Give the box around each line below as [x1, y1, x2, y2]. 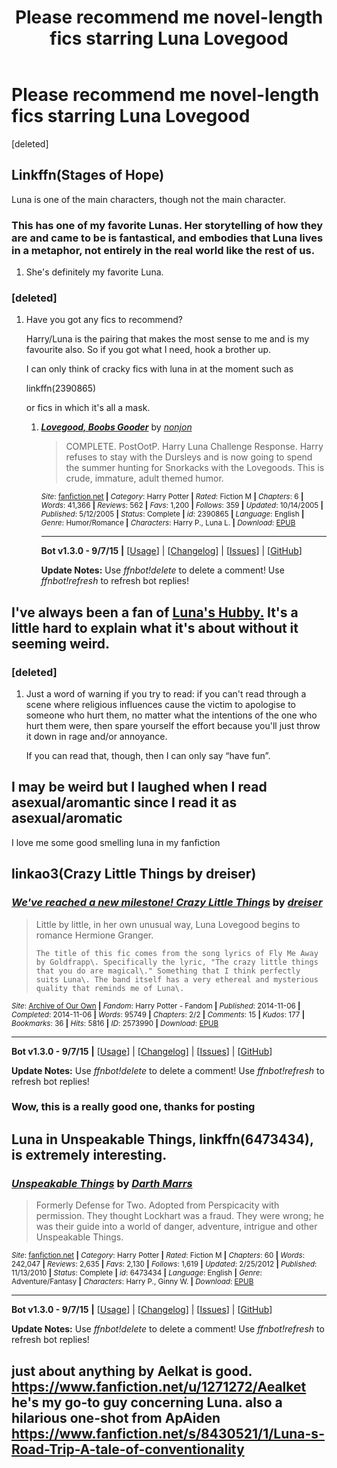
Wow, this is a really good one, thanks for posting [11, 1100, 256, 1114]
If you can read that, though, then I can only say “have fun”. [25, 750, 271, 762]
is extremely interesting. [11, 1146, 168, 1163]
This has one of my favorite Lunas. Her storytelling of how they [11, 218, 324, 232]
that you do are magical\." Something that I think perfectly [35, 966, 301, 976]
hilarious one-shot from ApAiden [11, 1409, 221, 1426]
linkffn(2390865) [25, 382, 97, 395]
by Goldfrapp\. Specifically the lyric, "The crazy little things [35, 957, 319, 967]
